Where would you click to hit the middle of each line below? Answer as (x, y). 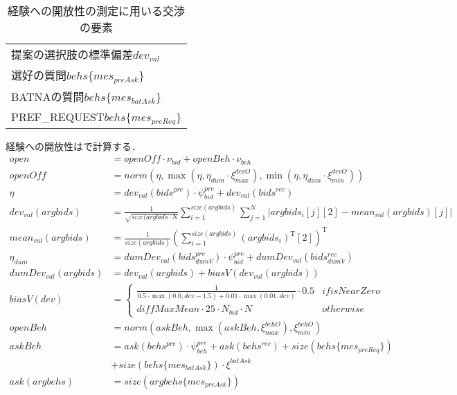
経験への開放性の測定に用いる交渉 (97, 11)
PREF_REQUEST (58, 116)
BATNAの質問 (48, 96)
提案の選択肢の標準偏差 (72, 54)
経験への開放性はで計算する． (73, 146)
